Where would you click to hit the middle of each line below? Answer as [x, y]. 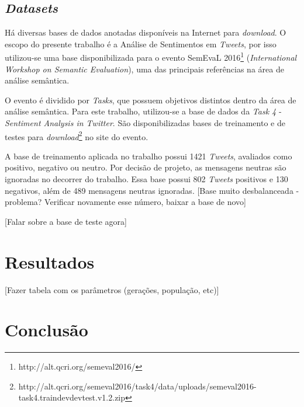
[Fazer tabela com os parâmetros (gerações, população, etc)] [112, 289]
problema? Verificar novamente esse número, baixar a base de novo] [125, 202]
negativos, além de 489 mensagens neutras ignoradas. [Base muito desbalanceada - [152, 190]
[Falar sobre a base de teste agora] [66, 221]
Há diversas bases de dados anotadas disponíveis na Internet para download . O [146, 32]
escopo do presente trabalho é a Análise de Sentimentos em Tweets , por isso [141, 44]
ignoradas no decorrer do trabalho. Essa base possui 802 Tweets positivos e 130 [146, 179]
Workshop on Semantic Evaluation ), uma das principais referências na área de [144, 69]
